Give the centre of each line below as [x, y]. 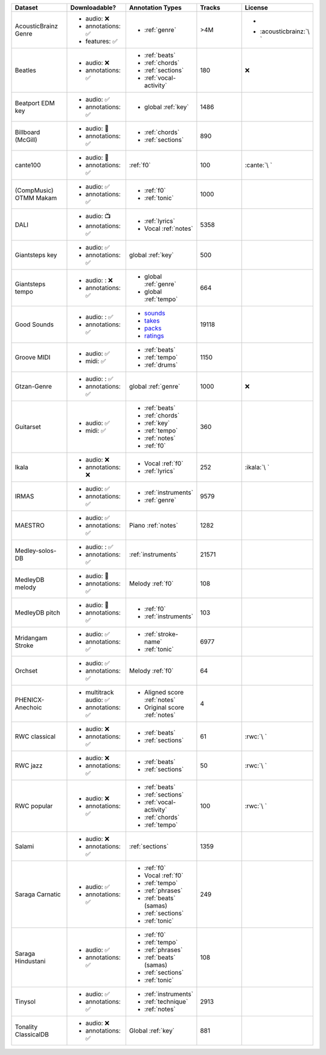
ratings [154, 336]
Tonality [26, 1027]
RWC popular [34, 806]
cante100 [28, 165]
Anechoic [28, 707]
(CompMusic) [34, 190]
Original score [164, 707]
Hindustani [30, 961]
